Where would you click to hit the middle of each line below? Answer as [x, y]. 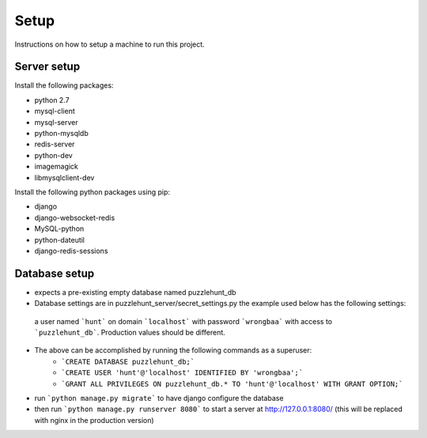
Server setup [47, 67]
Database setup [55, 273]
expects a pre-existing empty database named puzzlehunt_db [135, 292]
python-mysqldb [61, 134]
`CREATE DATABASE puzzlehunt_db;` [128, 361]
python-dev [53, 155]
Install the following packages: [64, 85]
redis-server [55, 144]
